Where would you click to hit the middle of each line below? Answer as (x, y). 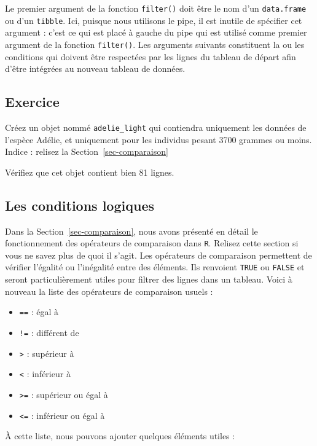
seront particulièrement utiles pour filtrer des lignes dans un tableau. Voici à (149, 279)
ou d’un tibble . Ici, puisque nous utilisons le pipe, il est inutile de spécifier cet (154, 20)
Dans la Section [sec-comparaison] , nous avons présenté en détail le (131, 231)
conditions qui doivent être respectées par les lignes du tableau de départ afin (151, 56)
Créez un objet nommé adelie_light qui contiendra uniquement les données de (156, 127)
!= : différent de (49, 332)
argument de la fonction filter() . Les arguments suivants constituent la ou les (155, 44)
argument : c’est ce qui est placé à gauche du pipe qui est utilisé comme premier (156, 32)
